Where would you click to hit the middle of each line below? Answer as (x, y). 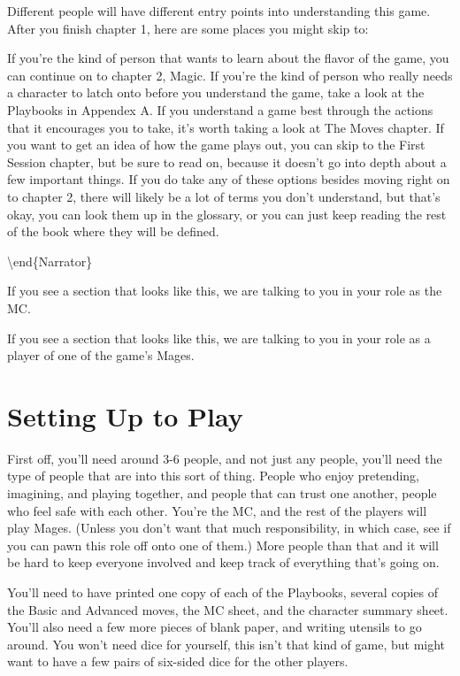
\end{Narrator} (50, 261)
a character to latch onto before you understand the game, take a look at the (216, 92)
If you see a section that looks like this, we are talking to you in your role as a (219, 338)
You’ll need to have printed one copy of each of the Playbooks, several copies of (222, 591)
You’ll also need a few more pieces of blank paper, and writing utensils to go (215, 627)
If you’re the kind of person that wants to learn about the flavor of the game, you (228, 58)
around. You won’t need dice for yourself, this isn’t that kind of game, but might (226, 644)
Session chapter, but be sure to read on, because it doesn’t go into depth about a (227, 161)
